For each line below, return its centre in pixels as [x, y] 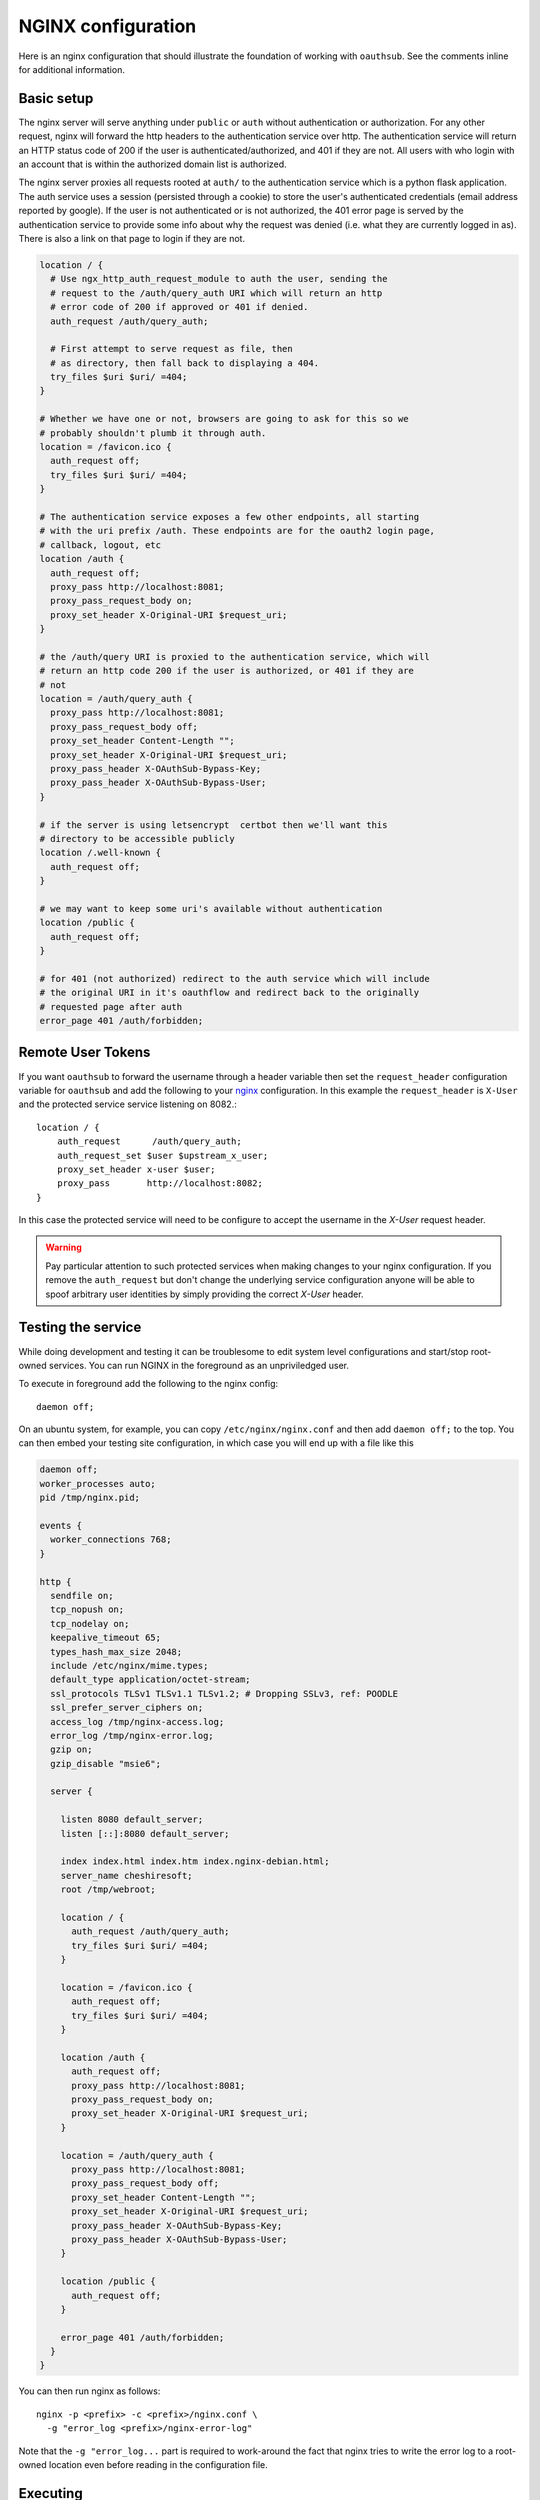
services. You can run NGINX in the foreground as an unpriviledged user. [199, 1365]
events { [61, 1526]
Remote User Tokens [84, 1052]
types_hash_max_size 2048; [116, 1651]
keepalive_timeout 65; [106, 1638]
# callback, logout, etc [100, 544]
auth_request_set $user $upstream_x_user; [162, 1155]
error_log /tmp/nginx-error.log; [132, 1735]
